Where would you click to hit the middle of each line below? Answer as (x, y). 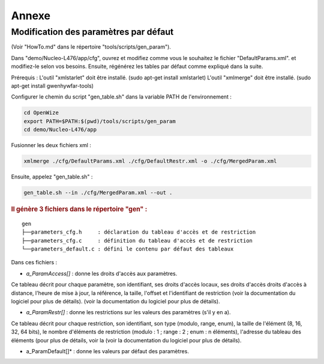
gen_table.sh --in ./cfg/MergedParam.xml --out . (98, 193)
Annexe (31, 16)
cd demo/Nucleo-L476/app (60, 130)
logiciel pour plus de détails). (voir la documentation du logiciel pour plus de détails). (115, 302)
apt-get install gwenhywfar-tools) (52, 86)
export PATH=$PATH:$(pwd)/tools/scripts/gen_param (100, 121)
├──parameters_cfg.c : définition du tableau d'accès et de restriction (137, 241)
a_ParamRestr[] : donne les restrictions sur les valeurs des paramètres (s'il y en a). (128, 312)
